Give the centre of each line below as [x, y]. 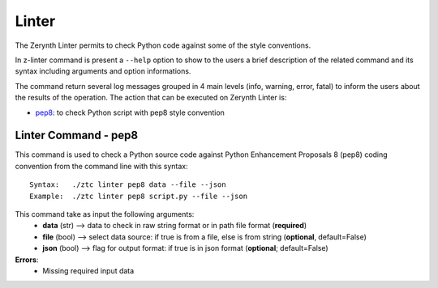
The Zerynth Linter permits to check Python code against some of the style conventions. [163, 45]
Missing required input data [88, 270]
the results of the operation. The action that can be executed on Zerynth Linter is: [151, 98]
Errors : [27, 260]
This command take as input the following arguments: [105, 214]
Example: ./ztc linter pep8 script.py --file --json [138, 196]
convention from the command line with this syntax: [101, 166]
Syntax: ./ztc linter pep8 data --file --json [128, 185]
